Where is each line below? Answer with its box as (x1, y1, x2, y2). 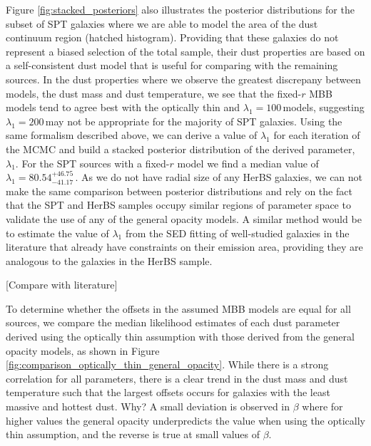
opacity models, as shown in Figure (6, 343, 160, 358)
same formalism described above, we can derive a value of (6, 128, 258, 142)
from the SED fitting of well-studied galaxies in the (125, 225, 350, 240)
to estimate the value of (6, 225, 109, 240)
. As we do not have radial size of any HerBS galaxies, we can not (75, 170, 363, 185)
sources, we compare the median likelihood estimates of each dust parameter (6, 315, 340, 330)
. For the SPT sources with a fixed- (15, 155, 170, 170)
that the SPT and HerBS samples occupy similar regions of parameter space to (6, 197, 351, 212)
